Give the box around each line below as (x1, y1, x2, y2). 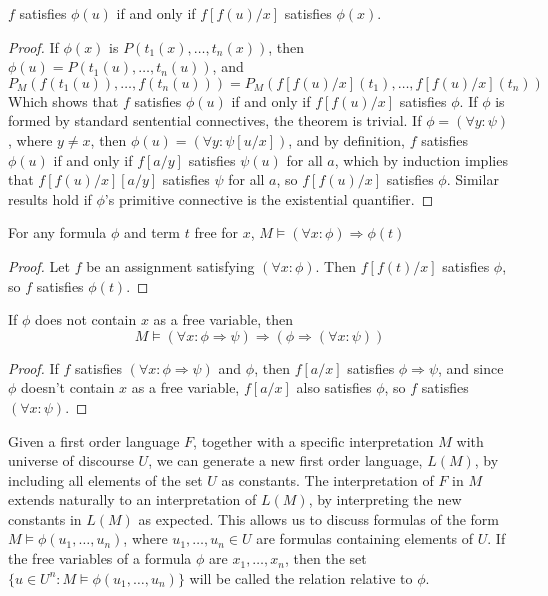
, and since (438, 357, 504, 378)
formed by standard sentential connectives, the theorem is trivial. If (8, 110, 422, 131)
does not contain (35, 309, 137, 330)
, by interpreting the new (308, 489, 462, 510)
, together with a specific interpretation (193, 430, 434, 451)
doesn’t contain (21, 377, 115, 398)
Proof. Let (8, 255, 70, 276)
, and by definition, (288, 129, 405, 150)
